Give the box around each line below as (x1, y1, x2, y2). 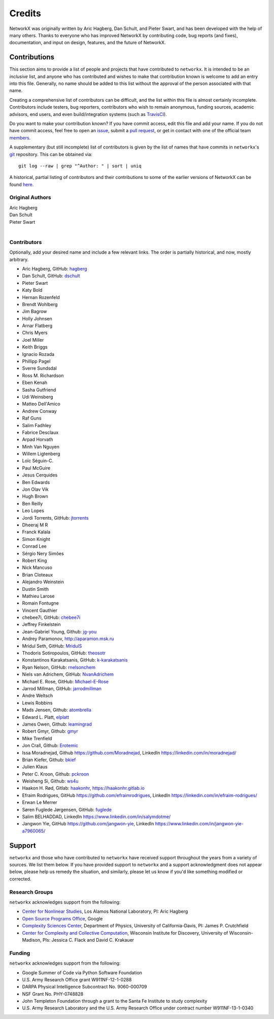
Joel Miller (22, 337, 44, 343)
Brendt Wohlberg (22, 301, 58, 307)
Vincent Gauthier (22, 607, 58, 613)
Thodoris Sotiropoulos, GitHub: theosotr (22, 650, 106, 656)
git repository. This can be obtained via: (9, 151, 92, 157)
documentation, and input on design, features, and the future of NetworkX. (9, 40, 166, 46)
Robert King (22, 557, 47, 563)
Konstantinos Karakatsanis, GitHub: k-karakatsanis (22, 657, 128, 663)
